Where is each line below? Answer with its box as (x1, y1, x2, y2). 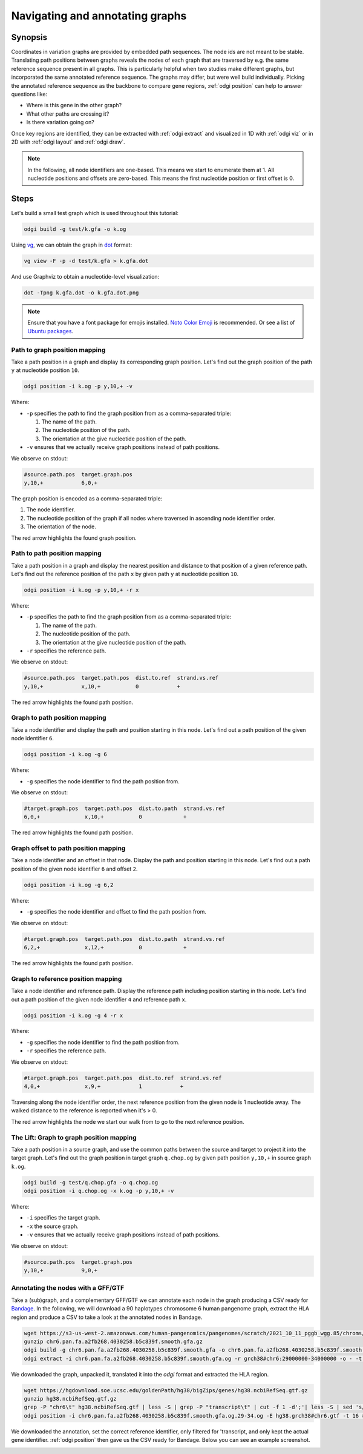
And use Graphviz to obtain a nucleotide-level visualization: (11, 273, 160, 280)
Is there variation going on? (26, 119, 95, 126)
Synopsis (11, 32, 48, 42)
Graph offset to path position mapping (11, 844, 126, 852)
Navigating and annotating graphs (11, 9, 187, 22)
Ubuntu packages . (27, 327, 74, 334)
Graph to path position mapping (11, 714, 106, 722)
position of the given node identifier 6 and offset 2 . (11, 865, 138, 872)
